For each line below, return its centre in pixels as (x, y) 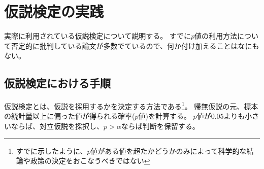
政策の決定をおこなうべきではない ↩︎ (90, 161)
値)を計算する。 (164, 116)
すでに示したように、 (52, 150)
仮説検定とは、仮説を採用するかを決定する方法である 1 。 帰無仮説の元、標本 (131, 105)
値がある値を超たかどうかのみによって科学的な (169, 150)
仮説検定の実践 (54, 11)
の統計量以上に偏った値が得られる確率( (70, 116)
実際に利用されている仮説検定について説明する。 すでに (97, 36)
